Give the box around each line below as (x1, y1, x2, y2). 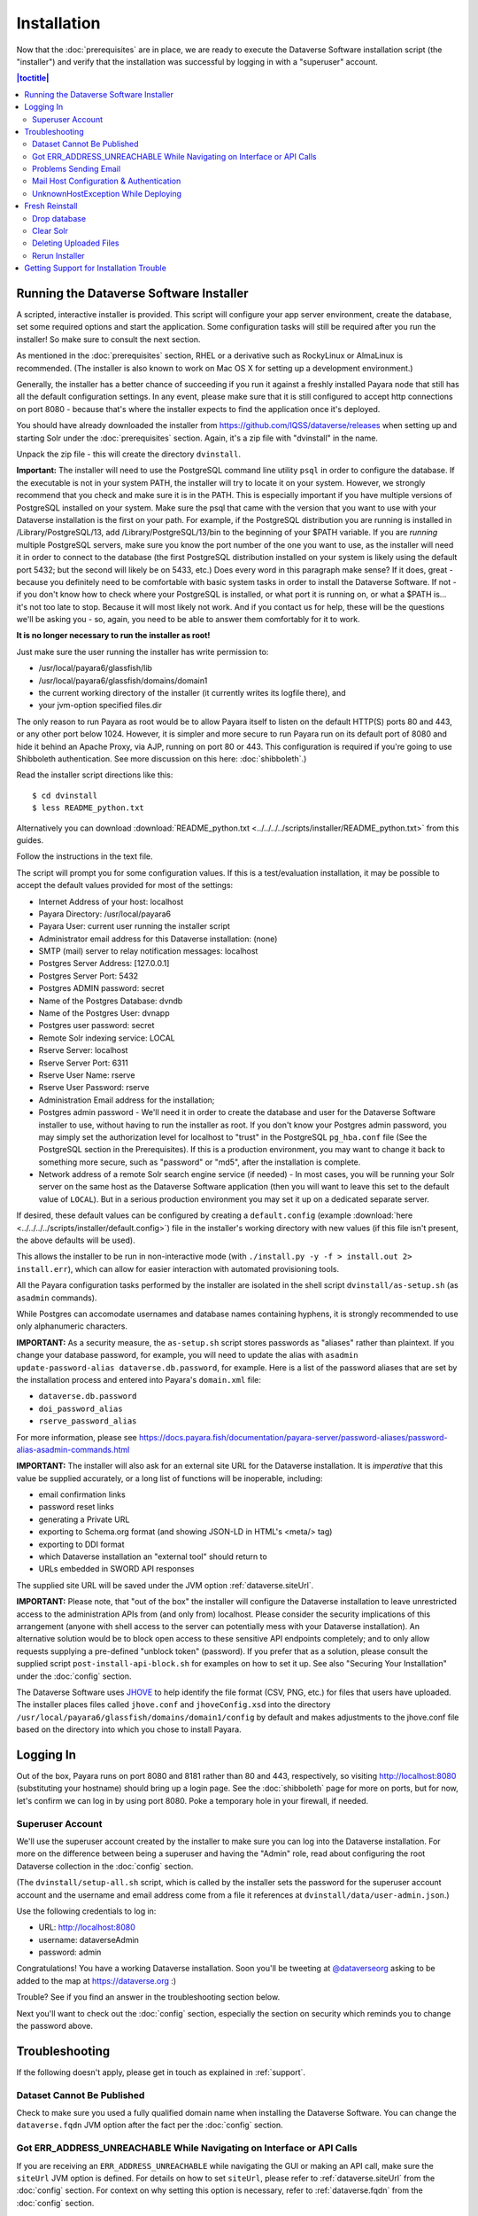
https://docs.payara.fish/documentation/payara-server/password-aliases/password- (138, 1432, 448, 1442)
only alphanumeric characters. (16, 1321, 128, 1331)
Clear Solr (32, 226, 69, 237)
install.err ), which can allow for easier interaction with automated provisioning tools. (16, 1263, 340, 1274)
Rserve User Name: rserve (38, 1069, 135, 1081)
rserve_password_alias (38, 1416, 137, 1426)
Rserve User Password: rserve (38, 1082, 150, 1093)
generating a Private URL (38, 1514, 130, 1525)
